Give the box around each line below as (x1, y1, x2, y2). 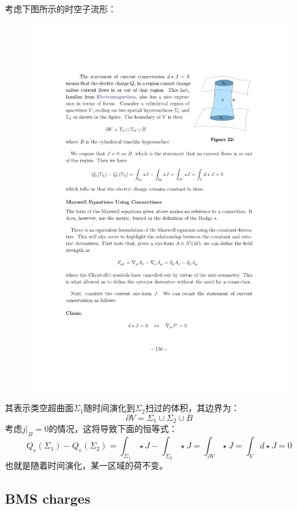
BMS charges (5, 489, 91, 508)
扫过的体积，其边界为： (145, 401, 240, 414)
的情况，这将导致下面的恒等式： (48, 422, 178, 435)
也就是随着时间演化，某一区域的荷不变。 (5, 459, 168, 472)
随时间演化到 (83, 401, 135, 414)
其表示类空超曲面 (5, 401, 73, 414)
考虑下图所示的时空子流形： (5, 2, 116, 15)
